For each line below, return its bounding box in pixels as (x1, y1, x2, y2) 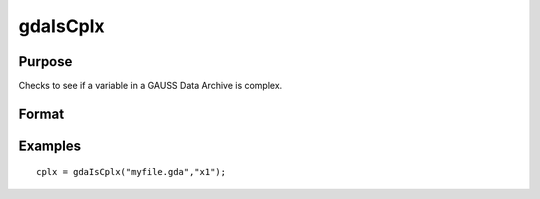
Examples (18, 137, 82, 154)
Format (18, 105, 65, 122)
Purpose (18, 53, 73, 70)
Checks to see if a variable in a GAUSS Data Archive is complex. (18, 80, 283, 92)
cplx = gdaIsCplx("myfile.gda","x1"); (36, 166, 227, 178)
